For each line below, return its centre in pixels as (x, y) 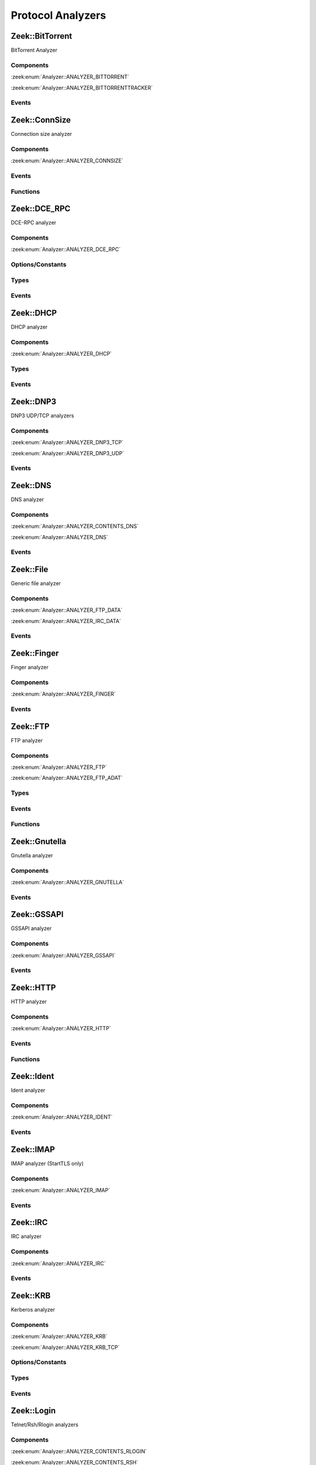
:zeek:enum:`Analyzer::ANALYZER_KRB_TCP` (65, 1347)
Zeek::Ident (32, 1076)
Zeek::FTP (30, 726)
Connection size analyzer (42, 134)
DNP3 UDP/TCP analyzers (42, 415)
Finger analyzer (30, 667)
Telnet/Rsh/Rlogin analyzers (44, 1425)
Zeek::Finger (35, 653)
